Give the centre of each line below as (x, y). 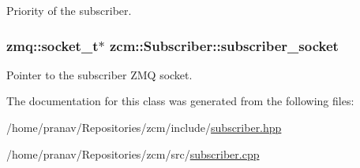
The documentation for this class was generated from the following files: (180, 101)
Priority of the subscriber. (69, 10)
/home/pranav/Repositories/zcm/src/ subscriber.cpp (133, 153)
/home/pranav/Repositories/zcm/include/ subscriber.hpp (144, 127)
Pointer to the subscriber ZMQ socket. (99, 74)
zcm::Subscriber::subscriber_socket (224, 45)
